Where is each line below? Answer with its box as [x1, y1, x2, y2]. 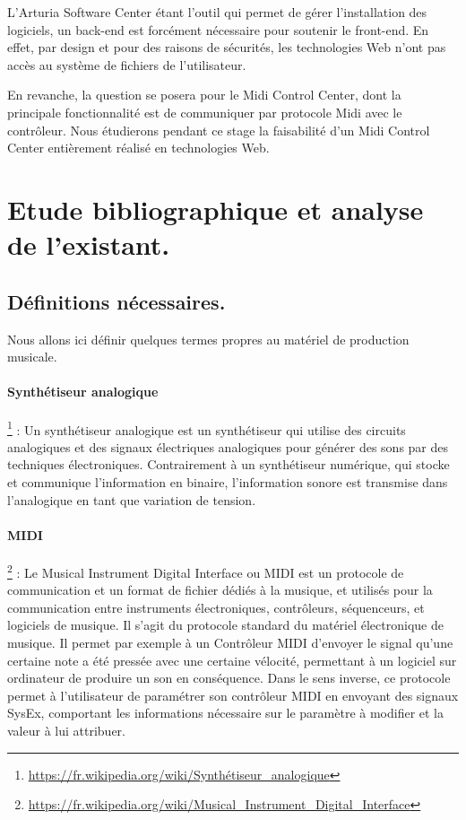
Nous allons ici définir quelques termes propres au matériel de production [7, 329, 410, 348]
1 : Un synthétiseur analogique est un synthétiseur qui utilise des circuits [7, 417, 406, 439]
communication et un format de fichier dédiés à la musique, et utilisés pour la [7, 580, 433, 599]
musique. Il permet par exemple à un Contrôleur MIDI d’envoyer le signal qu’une [7, 632, 453, 651]
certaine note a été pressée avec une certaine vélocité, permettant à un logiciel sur [7, 650, 457, 669]
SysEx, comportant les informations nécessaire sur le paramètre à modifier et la [7, 703, 444, 722]
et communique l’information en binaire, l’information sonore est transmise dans [7, 472, 448, 491]
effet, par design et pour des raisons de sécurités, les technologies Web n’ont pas [7, 38, 446, 57]
